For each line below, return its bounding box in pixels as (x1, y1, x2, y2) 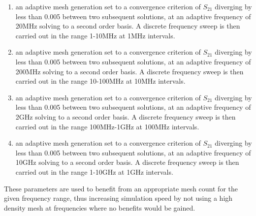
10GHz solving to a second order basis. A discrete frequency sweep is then (15, 157, 239, 167)
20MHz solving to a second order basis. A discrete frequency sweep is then (15, 21, 240, 31)
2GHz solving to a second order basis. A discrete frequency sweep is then (15, 111, 236, 122)
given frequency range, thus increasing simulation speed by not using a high (4, 193, 233, 203)
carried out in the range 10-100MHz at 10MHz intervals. (15, 76, 186, 86)
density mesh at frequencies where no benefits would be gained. (4, 202, 195, 213)
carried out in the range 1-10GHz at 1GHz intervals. (15, 166, 173, 177)
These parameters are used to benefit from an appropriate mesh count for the (4, 183, 238, 193)
